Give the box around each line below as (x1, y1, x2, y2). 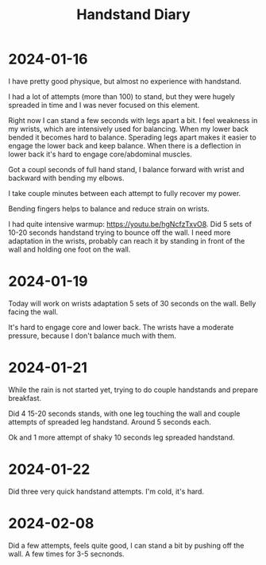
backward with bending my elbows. (8, 173, 125, 183)
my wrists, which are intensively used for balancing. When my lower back (8, 124, 249, 133)
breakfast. (8, 393, 42, 402)
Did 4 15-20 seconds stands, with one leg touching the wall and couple (8, 409, 241, 418)
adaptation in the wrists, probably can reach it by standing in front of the (8, 236, 245, 245)
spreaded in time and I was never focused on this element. (8, 100, 200, 110)
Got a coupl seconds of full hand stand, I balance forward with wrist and (8, 164, 245, 174)
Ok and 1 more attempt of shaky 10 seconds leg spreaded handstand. (8, 432, 236, 442)
